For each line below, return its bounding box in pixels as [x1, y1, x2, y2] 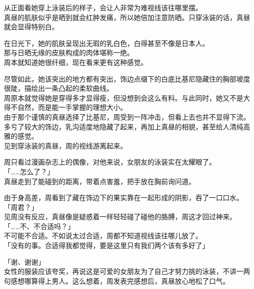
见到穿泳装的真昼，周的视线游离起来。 [4, 140, 127, 150]
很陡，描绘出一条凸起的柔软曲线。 [4, 83, 113, 93]
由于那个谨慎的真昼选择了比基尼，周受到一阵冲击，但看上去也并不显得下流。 [4, 111, 250, 122]
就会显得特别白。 [4, 21, 59, 32]
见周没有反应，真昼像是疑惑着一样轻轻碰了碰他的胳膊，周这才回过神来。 [4, 211, 236, 222]
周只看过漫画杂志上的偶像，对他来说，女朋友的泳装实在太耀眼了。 [4, 157, 216, 167]
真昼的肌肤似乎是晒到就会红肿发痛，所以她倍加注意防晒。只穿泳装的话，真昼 [4, 12, 250, 22]
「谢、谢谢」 [4, 256, 45, 267]
